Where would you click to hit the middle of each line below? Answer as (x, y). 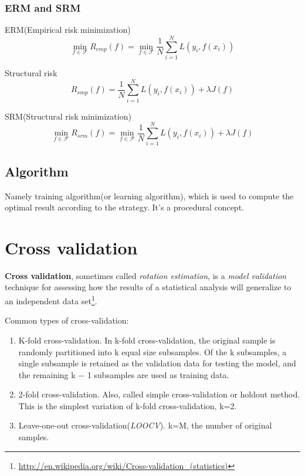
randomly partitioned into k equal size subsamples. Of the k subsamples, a (152, 351)
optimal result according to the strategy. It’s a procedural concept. (124, 207)
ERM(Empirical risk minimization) (68, 30)
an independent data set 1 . (51, 300)
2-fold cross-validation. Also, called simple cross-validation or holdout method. (159, 394)
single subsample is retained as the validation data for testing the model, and (157, 363)
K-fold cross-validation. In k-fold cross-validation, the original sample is (147, 340)
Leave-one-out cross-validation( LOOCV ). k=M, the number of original (145, 425)
